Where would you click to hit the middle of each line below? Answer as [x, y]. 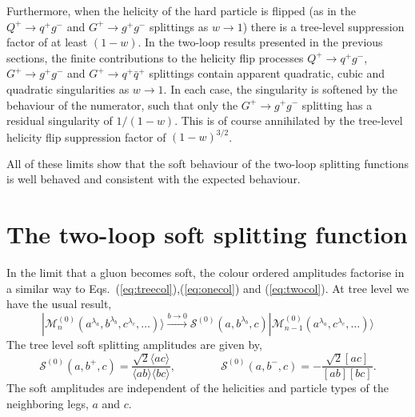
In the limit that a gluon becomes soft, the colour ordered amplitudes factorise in [206, 273]
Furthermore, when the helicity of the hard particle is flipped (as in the [181, 10]
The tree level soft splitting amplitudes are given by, [134, 344]
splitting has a [337, 104]
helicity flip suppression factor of [86, 136]
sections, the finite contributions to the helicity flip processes [155, 57]
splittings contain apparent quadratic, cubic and [267, 73]
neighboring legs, [48, 403]
